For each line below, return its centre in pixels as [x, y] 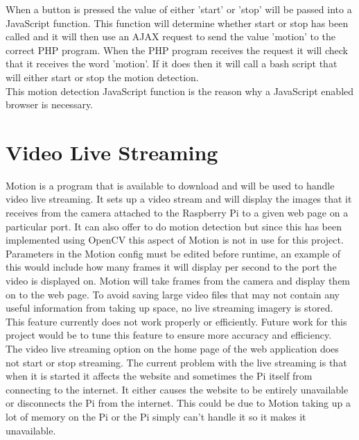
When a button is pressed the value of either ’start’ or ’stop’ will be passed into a [179, 9]
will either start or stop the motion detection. [102, 77]
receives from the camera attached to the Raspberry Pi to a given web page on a [177, 213]
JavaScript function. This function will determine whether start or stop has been [177, 23]
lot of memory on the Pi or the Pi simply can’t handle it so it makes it [156, 416]
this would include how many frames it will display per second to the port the [171, 267]
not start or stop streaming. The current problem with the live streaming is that [176, 362]
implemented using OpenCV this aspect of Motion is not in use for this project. [175, 240]
